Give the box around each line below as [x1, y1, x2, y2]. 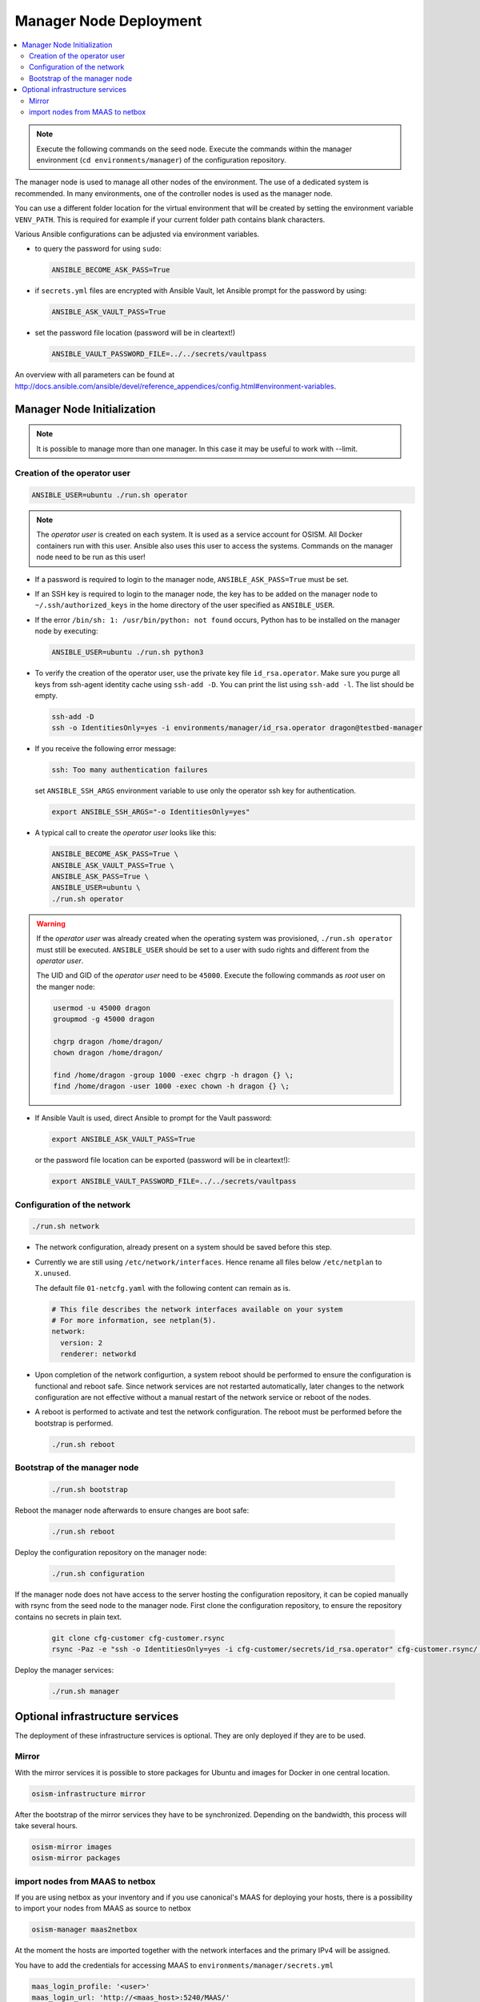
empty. [34, 690, 58, 700]
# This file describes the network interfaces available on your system [51, 1305, 343, 1313]
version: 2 [60, 1338, 103, 1347]
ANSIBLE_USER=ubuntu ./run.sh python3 [51, 648, 204, 657]
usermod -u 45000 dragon [53, 1003, 151, 1012]
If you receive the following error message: [34, 744, 177, 754]
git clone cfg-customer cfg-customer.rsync [51, 1634, 226, 1642]
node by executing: [34, 626, 98, 636]
